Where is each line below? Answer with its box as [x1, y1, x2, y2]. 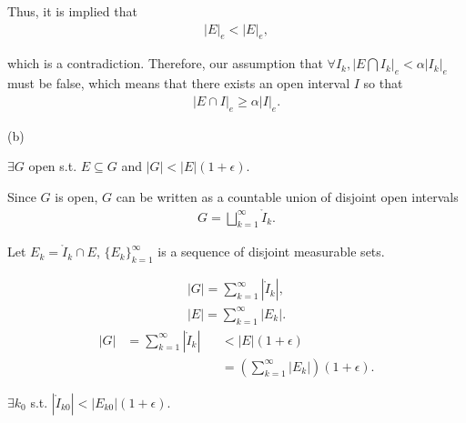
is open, [55, 186, 98, 206]
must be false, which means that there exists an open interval [7, 74, 350, 93]
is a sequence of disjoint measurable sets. [157, 242, 385, 261]
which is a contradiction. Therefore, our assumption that [7, 54, 323, 73]
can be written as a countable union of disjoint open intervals [116, 186, 459, 206]
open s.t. [28, 156, 77, 176]
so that [363, 74, 403, 93]
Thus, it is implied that [7, 2, 137, 20]
